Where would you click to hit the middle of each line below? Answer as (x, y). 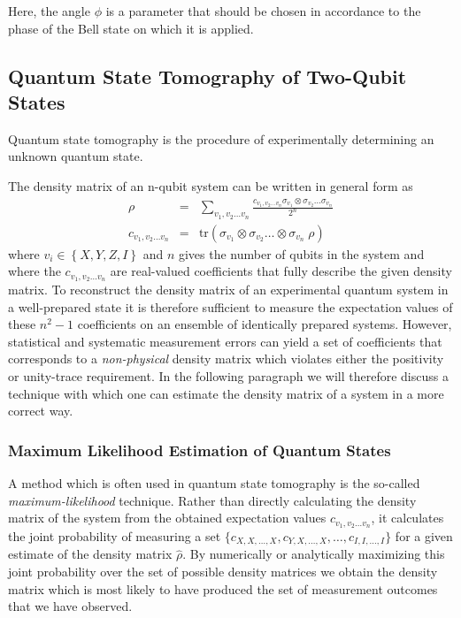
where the (35, 271)
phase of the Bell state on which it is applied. (131, 28)
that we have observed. (70, 606)
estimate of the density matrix (90, 554)
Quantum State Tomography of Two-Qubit (207, 76)
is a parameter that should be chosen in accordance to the (263, 11)
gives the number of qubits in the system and (301, 253)
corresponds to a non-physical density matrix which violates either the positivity (226, 359)
